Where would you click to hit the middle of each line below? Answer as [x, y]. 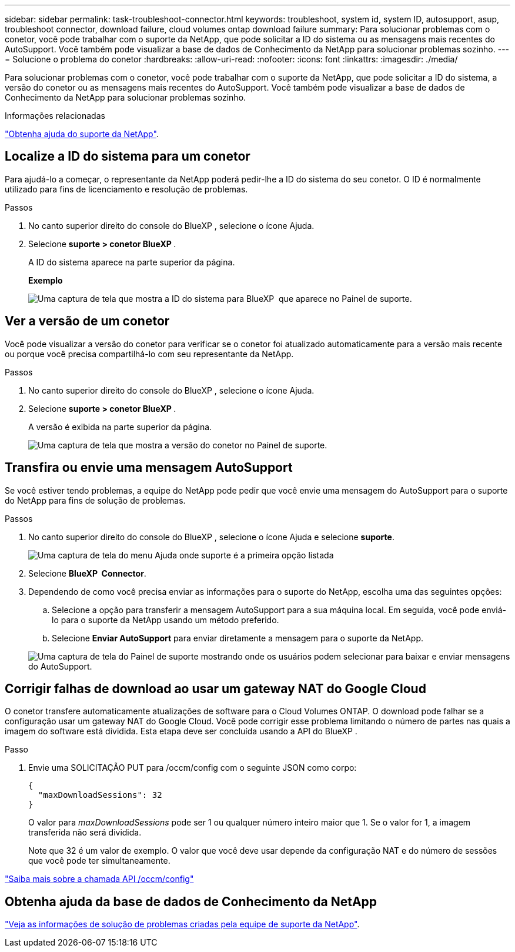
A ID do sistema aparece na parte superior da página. [132, 262]
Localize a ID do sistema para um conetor [128, 157]
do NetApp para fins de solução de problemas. [95, 500]
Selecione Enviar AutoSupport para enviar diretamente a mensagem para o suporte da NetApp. [238, 638]
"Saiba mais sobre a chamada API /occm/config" [99, 879]
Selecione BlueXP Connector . [87, 573]
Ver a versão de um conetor [87, 321]
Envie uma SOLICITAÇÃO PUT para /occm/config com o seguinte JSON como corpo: [193, 768]
